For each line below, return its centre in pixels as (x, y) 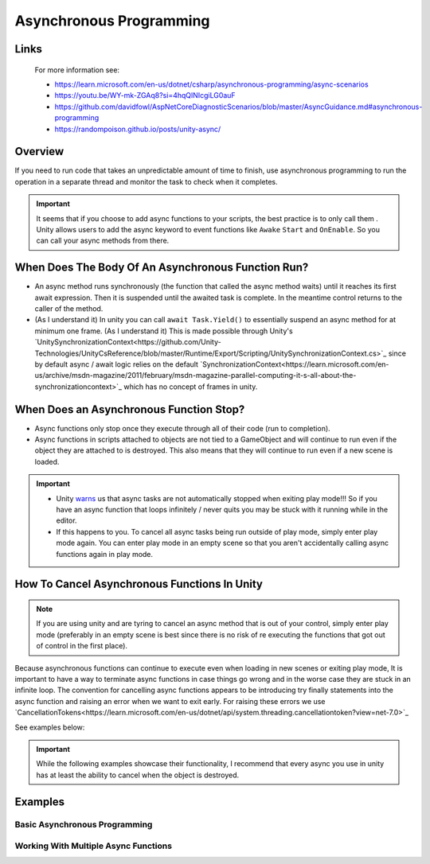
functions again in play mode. (105, 554)
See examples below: (50, 727)
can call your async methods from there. (103, 241)
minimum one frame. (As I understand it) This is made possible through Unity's (164, 331)
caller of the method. (69, 309)
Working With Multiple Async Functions (94, 846)
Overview (39, 152)
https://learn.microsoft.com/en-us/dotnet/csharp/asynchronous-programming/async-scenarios (212, 84)
